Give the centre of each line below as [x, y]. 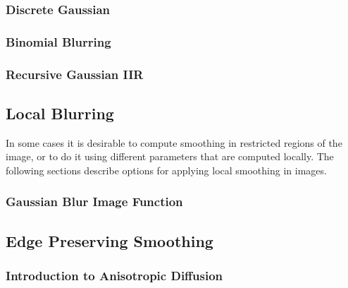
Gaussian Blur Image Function [94, 202]
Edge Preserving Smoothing [110, 240]
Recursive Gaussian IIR [75, 74]
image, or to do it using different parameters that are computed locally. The [170, 156]
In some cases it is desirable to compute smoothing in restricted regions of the [174, 142]
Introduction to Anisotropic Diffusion [114, 276]
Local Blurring [60, 113]
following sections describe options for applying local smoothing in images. [166, 170]
